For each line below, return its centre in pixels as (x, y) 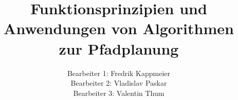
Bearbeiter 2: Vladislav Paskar (119, 83)
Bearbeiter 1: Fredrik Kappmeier (119, 73)
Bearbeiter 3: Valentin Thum (119, 93)
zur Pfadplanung (119, 48)
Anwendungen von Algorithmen (119, 28)
